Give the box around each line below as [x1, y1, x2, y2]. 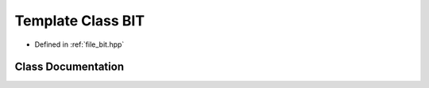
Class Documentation [14, 60, 125, 74]
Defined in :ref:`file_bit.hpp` [34, 40, 125, 49]
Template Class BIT [14, 12, 145, 29]
